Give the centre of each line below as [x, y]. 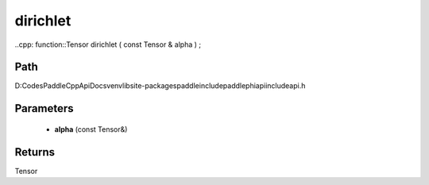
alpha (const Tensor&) [91, 129]
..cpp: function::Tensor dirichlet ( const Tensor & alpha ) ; [108, 44]
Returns [35, 152]
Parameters [44, 108]
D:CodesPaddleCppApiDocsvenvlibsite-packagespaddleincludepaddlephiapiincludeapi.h [160, 86]
